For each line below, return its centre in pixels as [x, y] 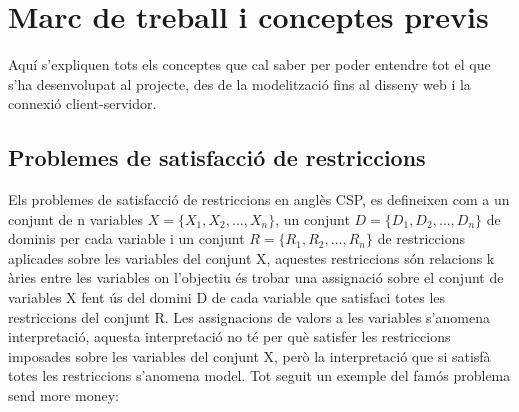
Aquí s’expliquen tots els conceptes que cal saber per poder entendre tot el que [249, 64]
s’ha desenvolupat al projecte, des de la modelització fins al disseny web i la [239, 83]
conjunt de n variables [76, 218]
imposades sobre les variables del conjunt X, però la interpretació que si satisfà [249, 355]
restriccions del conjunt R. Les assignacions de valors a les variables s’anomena [249, 316]
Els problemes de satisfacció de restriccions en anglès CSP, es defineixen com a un [259, 199]
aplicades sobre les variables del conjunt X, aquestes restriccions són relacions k [251, 257]
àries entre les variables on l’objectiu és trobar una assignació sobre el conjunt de [256, 277]
